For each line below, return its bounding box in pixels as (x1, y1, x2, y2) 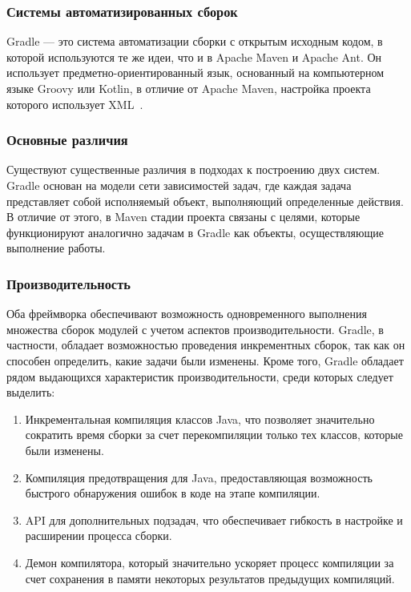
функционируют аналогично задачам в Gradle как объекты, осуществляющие (6, 224, 384, 240)
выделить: (6, 384, 55, 401)
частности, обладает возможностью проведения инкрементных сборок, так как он (6, 336, 405, 353)
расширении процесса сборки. (25, 527, 172, 544)
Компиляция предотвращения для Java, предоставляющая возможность (25, 469, 373, 485)
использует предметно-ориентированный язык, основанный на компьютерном (6, 64, 385, 81)
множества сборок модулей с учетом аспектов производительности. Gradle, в (6, 320, 384, 337)
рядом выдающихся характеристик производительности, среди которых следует (6, 368, 393, 385)
